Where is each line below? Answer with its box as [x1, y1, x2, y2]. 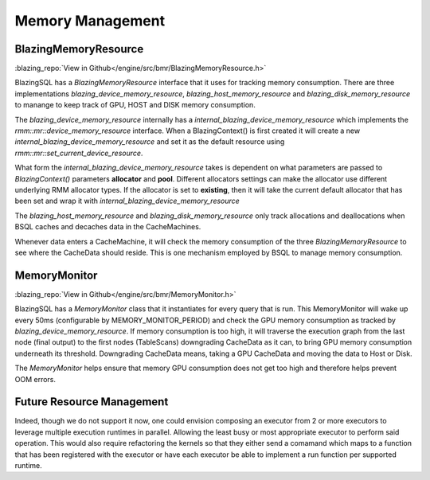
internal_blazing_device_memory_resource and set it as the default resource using [14, 137, 285, 146]
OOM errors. [14, 374, 56, 384]
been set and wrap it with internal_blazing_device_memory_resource [14, 196, 240, 206]
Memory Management [14, 12, 166, 29]
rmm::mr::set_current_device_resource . [14, 148, 143, 158]
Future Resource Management [14, 395, 169, 409]
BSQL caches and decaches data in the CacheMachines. [14, 222, 201, 232]
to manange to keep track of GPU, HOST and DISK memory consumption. [14, 100, 256, 110]
